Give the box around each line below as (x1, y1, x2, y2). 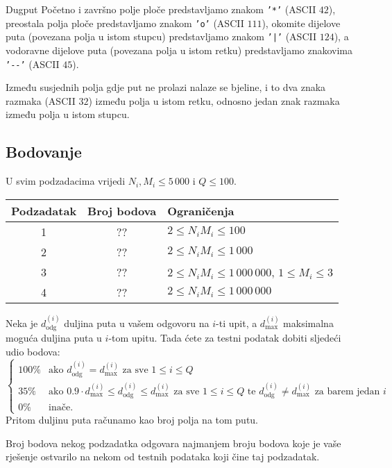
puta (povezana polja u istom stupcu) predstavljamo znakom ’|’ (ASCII (6, 29, 316, 44)
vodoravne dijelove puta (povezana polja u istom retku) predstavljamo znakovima (6, 42, 353, 57)
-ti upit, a (216, 315, 257, 330)
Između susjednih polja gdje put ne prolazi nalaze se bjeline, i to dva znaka (6, 80, 326, 94)
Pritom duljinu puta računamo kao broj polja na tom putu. (6, 412, 259, 427)
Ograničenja (167, 202, 235, 219)
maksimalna (283, 315, 334, 330)
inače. (49, 403, 74, 413)
